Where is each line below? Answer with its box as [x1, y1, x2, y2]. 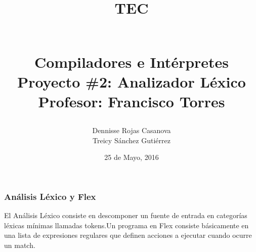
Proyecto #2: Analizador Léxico [17, 71, 246, 92]
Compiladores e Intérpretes [34, 51, 229, 72]
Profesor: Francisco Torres [38, 91, 225, 111]
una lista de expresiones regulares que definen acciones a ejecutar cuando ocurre [4, 230, 252, 240]
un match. [4, 239, 35, 250]
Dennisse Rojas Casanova [92, 125, 171, 136]
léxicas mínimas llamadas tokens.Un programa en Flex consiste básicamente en [4, 220, 249, 230]
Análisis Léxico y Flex [4, 190, 96, 202]
